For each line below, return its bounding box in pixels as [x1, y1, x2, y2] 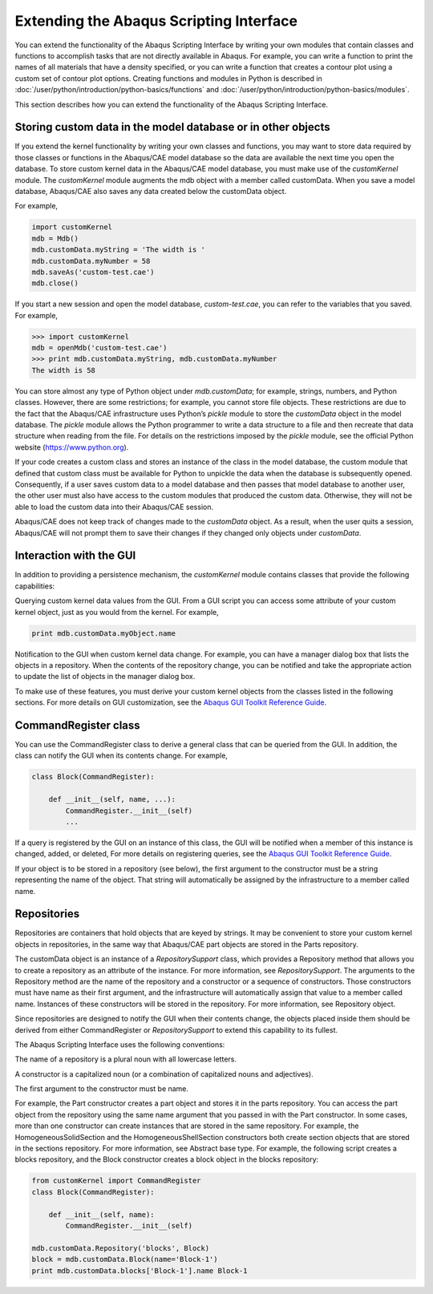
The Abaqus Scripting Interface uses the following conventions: [14, 1039, 225, 1049]
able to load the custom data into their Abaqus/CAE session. [14, 502, 214, 512]
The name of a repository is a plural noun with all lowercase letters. [14, 1054, 237, 1064]
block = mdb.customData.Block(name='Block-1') [31, 1255, 218, 1264]
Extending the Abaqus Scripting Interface [14, 12, 298, 30]
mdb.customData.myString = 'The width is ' [31, 245, 206, 254]
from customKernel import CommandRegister [31, 1176, 201, 1186]
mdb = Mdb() [31, 233, 79, 243]
